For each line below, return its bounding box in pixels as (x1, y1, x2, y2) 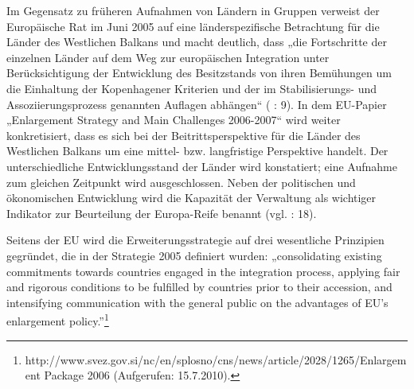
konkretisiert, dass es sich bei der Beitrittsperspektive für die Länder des (6, 126, 361, 143)
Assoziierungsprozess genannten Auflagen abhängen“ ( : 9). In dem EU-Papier (6, 95, 387, 112)
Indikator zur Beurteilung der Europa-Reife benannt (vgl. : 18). (6, 204, 317, 221)
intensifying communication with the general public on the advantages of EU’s (6, 294, 389, 310)
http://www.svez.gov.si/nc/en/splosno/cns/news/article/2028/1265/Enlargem (25, 351, 407, 368)
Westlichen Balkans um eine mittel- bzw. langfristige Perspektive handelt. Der (6, 142, 389, 159)
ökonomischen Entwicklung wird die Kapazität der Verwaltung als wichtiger (6, 189, 377, 206)
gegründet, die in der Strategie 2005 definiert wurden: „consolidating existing (6, 247, 382, 263)
